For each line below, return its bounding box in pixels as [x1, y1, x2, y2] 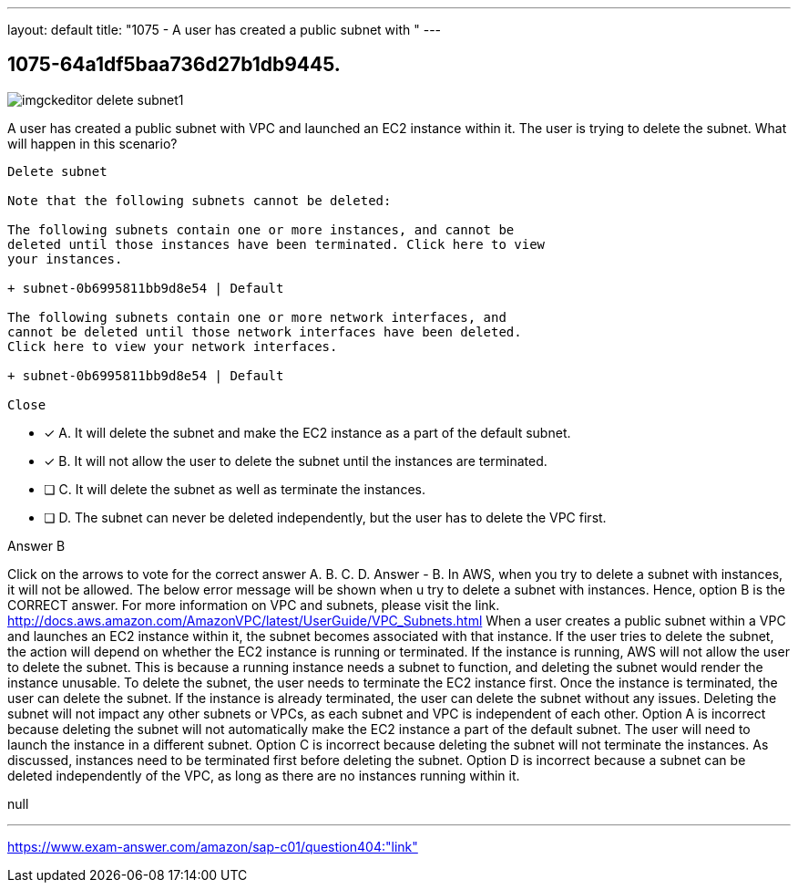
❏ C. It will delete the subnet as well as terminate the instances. [44, 481, 425, 497]
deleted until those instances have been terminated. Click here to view [7, 236, 546, 252]
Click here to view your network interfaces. [7, 338, 338, 354]
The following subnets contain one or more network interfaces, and [7, 309, 506, 325]
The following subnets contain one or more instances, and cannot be [7, 222, 515, 237]
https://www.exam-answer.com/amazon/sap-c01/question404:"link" [7, 838, 418, 854]
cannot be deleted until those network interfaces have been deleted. [7, 324, 522, 339]
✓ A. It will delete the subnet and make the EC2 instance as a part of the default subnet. [44, 424, 571, 440]
